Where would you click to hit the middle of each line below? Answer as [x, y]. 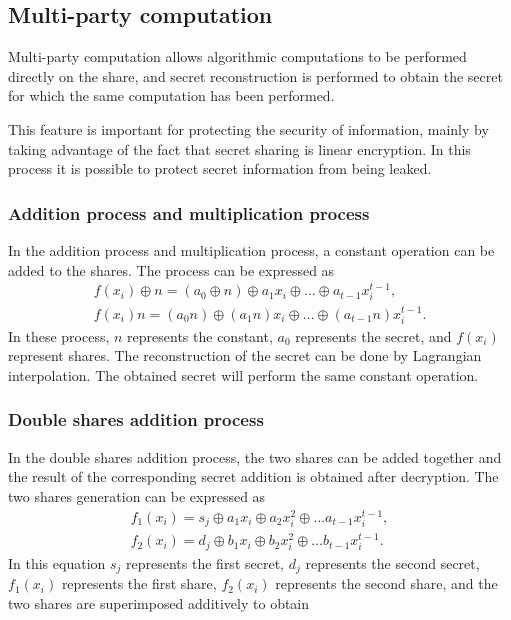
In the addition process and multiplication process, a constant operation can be [251, 249]
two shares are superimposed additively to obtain [159, 602]
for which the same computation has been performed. [171, 95]
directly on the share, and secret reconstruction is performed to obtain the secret [255, 75]
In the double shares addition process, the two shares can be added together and [255, 456]
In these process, [59, 335]
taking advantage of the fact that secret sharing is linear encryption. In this [239, 148]
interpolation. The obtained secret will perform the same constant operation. [243, 374]
